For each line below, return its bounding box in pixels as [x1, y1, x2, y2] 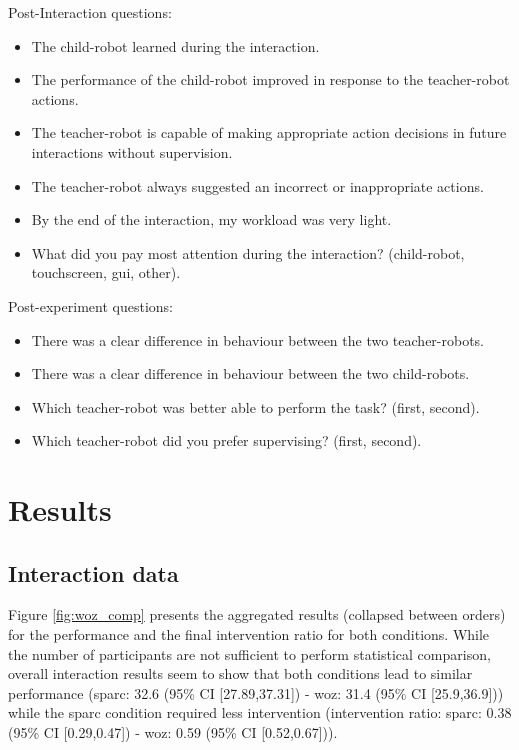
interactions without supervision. [31, 141, 233, 162]
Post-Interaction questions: [8, 2, 172, 22]
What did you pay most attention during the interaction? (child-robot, [31, 242, 465, 263]
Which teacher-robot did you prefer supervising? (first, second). [31, 430, 422, 451]
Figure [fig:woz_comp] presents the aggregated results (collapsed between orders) [8, 604, 506, 625]
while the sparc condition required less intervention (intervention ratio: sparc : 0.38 [8, 702, 512, 723]
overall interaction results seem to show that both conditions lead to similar [8, 663, 473, 684]
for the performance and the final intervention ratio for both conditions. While [8, 624, 490, 645]
